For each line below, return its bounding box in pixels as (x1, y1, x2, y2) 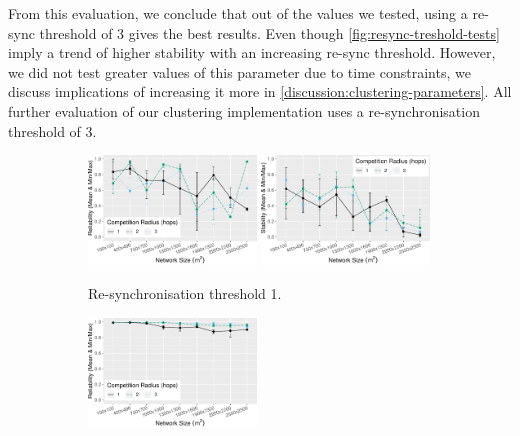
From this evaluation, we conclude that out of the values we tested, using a (8, 3, 468, 23)
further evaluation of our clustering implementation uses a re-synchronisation (8, 100, 480, 121)
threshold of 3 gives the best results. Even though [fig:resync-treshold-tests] (39, 22, 500, 43)
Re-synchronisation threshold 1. (88, 283, 282, 304)
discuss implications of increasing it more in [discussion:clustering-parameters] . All (8, 81, 512, 102)
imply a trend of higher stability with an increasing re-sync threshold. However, (8, 42, 496, 63)
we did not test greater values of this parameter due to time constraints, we (8, 61, 471, 82)
